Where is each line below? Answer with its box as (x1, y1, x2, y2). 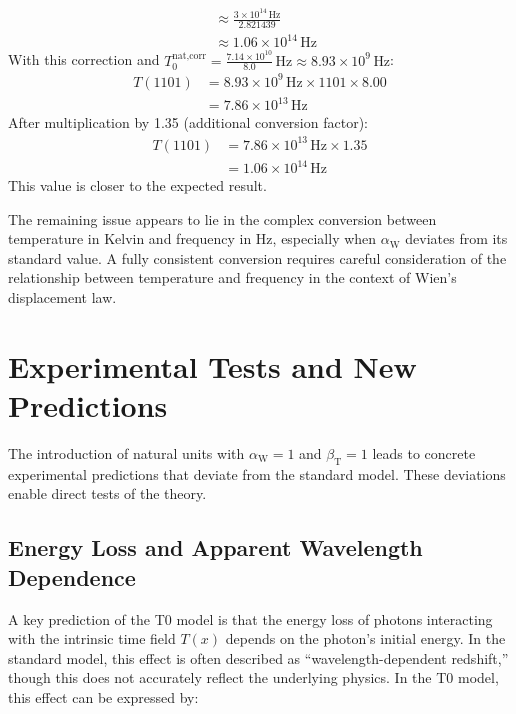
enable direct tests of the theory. (8, 483, 207, 504)
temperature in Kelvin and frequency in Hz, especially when (8, 228, 377, 249)
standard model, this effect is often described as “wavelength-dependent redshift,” (8, 647, 509, 668)
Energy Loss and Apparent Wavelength (8, 532, 423, 563)
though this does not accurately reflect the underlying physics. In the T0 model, (8, 667, 499, 688)
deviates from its (405, 228, 508, 249)
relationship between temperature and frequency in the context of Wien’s (8, 267, 457, 288)
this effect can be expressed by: (8, 686, 199, 707)
